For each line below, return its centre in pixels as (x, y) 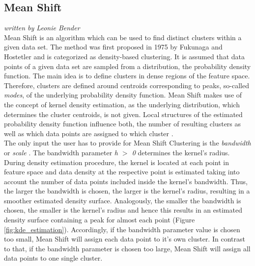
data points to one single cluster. (53, 258)
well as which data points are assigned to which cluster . (89, 133)
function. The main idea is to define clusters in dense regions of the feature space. (127, 76)
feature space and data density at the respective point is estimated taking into (122, 172)
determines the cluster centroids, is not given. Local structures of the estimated (123, 114)
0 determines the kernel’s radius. (181, 152)
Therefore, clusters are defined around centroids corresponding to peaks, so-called (127, 85)
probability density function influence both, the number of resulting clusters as (123, 124)
